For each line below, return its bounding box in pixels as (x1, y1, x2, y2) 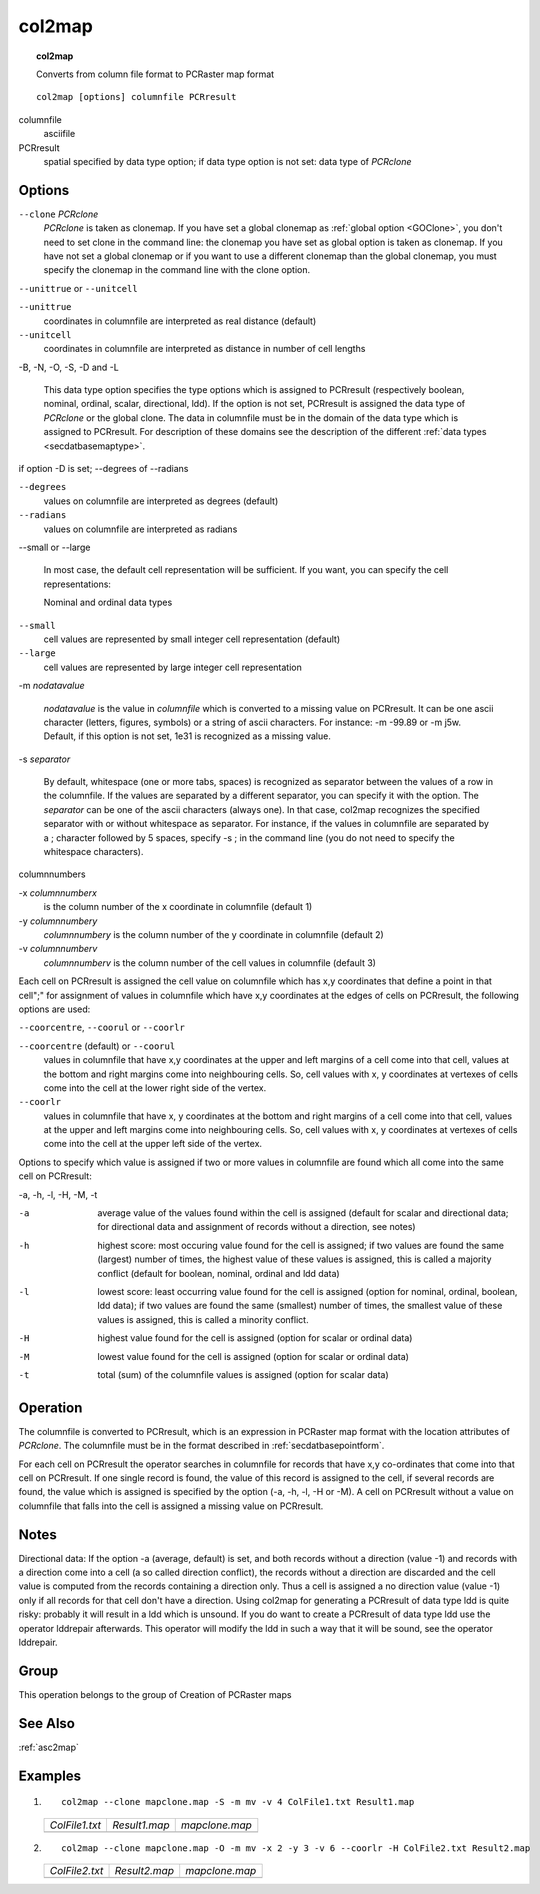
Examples (18, 1767, 82, 1784)
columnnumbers (18, 868, 86, 880)
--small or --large (18, 541, 91, 553)
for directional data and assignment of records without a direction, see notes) (97, 1221, 416, 1233)
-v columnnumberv (18, 943, 98, 955)
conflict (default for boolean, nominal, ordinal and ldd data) (97, 1267, 340, 1279)
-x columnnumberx (18, 886, 97, 899)
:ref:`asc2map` (18, 1741, 79, 1753)
